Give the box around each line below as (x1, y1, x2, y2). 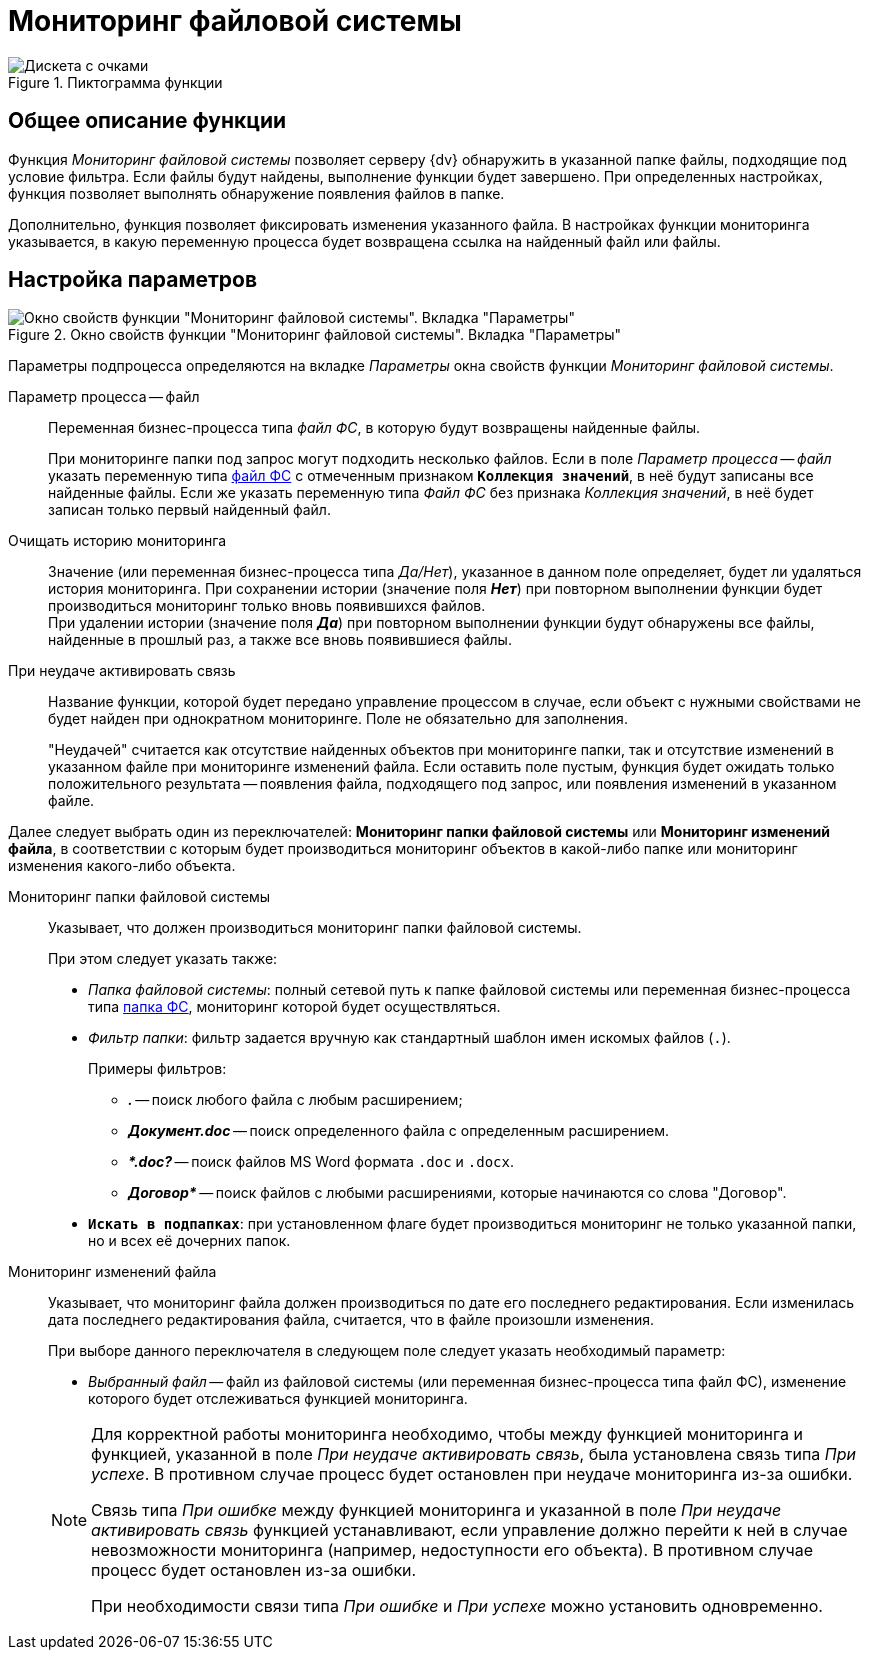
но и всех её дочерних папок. (88, 1232, 291, 1250)
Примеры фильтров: (88, 1060, 227, 1078)
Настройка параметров (8, 267, 258, 293)
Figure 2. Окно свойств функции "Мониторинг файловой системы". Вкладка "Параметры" (8, 326, 622, 344)
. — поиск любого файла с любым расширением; (128, 1091, 463, 1109)
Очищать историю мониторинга (8, 532, 227, 550)
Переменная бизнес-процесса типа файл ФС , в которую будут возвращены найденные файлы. (48, 419, 700, 437)
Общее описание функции (8, 108, 287, 134)
